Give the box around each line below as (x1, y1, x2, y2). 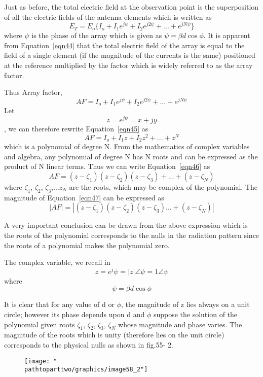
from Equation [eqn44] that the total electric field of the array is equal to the (4, 40, 245, 50)
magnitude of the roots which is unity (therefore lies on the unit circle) (4, 329, 224, 340)
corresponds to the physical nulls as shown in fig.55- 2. (4, 339, 173, 350)
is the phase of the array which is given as (31, 30, 162, 41)
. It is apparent (203, 30, 250, 41)
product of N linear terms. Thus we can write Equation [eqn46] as (4, 161, 210, 172)
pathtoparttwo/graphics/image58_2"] (24, 366, 148, 373)
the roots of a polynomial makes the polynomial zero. (4, 239, 170, 250)
